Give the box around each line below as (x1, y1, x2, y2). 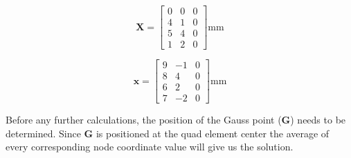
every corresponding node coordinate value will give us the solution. (6, 139, 294, 154)
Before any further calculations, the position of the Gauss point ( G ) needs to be (6, 112, 346, 127)
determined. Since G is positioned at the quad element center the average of (6, 126, 330, 140)
